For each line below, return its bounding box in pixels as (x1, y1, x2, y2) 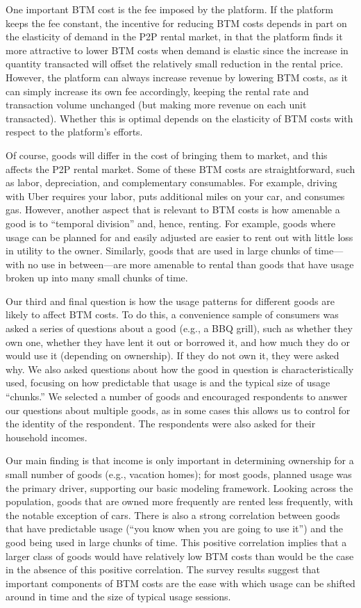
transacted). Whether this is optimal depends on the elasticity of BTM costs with (6, 110, 353, 125)
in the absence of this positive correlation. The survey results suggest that (6, 562, 321, 577)
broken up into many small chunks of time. (6, 270, 188, 285)
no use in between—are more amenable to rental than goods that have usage (27, 256, 354, 271)
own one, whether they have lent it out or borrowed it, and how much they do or (6, 334, 351, 349)
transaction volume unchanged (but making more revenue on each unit (6, 97, 307, 112)
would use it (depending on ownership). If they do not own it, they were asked (6, 348, 339, 363)
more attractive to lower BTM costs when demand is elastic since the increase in (6, 42, 349, 57)
